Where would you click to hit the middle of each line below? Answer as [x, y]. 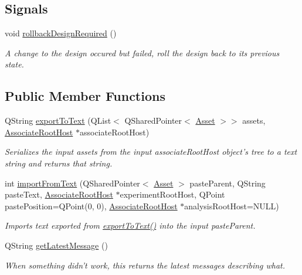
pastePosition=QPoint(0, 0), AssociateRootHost [91, 206]
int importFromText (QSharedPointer [72, 183]
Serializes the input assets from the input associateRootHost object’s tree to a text [151, 152]
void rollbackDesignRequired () [61, 33]
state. [14, 64]
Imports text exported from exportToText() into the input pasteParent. [130, 225]
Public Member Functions [85, 96]
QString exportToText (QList [58, 120]
